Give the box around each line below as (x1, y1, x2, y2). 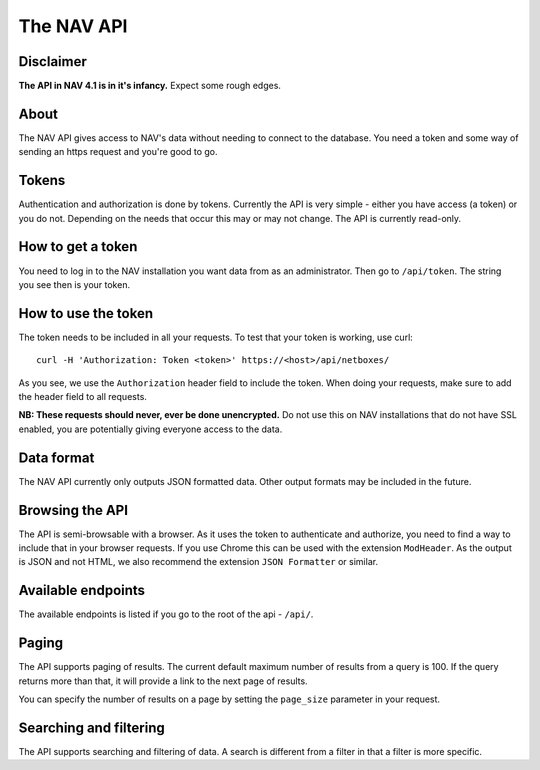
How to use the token (18, 305, 154, 322)
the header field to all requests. (18, 391, 147, 403)
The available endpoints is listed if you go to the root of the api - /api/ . (18, 608, 314, 620)
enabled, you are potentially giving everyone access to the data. (18, 423, 283, 435)
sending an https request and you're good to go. (18, 146, 219, 158)
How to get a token (18, 238, 138, 255)
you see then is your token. (18, 278, 130, 290)
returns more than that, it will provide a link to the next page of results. (18, 675, 309, 687)
